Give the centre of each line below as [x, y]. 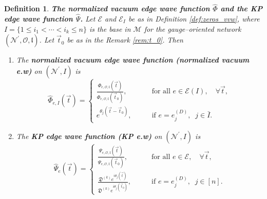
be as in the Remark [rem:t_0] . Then [125, 40]
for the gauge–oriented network [193, 28]
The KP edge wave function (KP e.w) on [89, 136]
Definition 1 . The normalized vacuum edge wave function [107, 8]
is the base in [110, 28]
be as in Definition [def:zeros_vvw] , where [194, 19]
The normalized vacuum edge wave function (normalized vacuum [133, 60]
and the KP [242, 8]
